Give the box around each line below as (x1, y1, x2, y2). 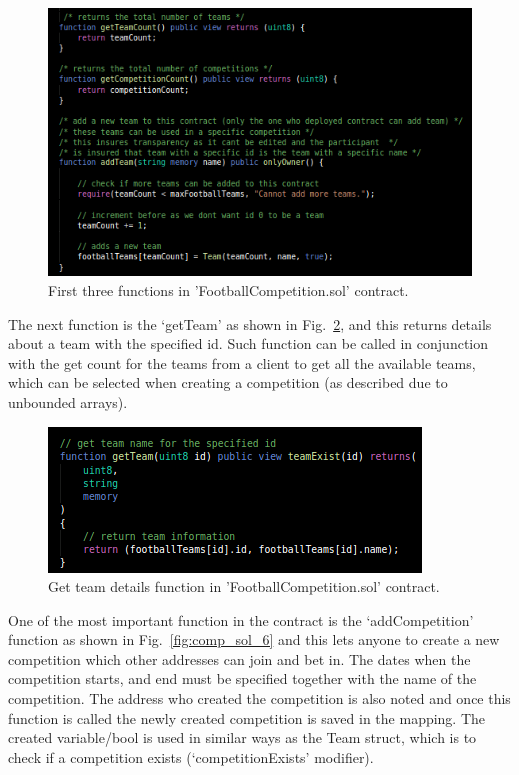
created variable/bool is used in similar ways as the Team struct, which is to (8, 727, 477, 748)
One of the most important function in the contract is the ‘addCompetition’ (8, 609, 474, 630)
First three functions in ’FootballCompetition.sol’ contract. (48, 279, 409, 300)
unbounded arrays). (8, 391, 128, 412)
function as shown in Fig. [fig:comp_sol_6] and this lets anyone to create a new (8, 629, 500, 650)
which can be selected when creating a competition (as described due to (8, 372, 448, 393)
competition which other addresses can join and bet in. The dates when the (8, 648, 471, 669)
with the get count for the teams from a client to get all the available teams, (8, 352, 476, 373)
